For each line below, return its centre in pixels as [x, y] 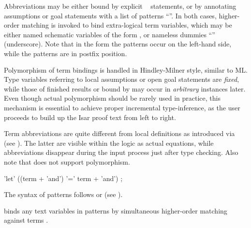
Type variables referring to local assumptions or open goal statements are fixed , [122, 79]
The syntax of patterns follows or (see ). [63, 194]
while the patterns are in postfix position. [66, 53]
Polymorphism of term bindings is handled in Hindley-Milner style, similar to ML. [126, 69]
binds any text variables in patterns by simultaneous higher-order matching [116, 210]
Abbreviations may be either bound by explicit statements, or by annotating [120, 6]
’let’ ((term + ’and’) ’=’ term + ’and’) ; [63, 178]
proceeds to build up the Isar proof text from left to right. [90, 117]
